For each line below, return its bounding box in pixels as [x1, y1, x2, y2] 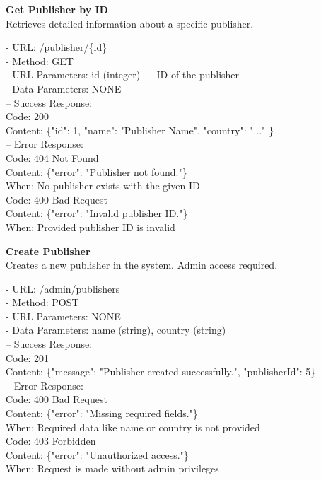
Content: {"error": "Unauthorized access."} [6, 447, 189, 462]
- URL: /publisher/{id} [6, 40, 107, 54]
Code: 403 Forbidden [6, 433, 96, 448]
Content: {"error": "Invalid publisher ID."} [6, 206, 188, 221]
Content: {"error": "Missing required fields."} [6, 406, 198, 421]
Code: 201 [6, 350, 49, 365]
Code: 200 [6, 109, 49, 124]
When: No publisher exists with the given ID [6, 178, 200, 193]
